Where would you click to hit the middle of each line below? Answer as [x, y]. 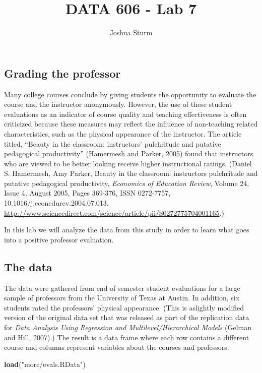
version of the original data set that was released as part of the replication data [127, 317]
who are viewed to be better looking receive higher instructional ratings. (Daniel [128, 163]
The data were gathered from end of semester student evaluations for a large [122, 288]
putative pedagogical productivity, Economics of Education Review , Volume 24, [127, 183]
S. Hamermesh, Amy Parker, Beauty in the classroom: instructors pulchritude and [131, 173]
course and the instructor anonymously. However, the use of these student [118, 104]
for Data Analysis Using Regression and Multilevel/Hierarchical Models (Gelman [128, 327]
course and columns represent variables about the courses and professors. [117, 347]
